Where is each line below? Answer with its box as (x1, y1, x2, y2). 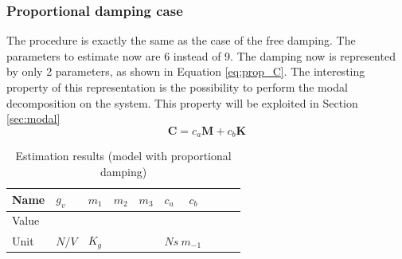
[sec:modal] (6, 110, 60, 127)
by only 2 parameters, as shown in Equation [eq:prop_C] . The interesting (6, 63, 365, 80)
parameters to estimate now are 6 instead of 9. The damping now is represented (6, 47, 396, 64)
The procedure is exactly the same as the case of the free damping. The (6, 32, 356, 49)
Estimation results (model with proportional (15, 147, 232, 164)
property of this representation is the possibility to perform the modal (6, 79, 348, 95)
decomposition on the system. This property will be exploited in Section (6, 94, 358, 111)
